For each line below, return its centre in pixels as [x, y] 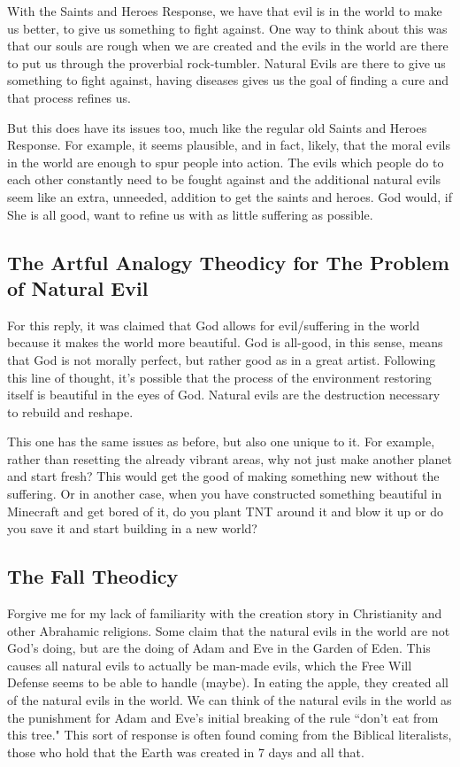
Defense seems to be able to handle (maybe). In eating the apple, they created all [228, 682]
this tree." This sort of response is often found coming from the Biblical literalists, [230, 735]
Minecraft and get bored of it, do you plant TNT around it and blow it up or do [225, 511]
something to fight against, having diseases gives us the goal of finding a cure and [228, 80]
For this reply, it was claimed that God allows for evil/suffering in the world [214, 325]
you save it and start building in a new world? [132, 528]
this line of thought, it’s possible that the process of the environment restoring [219, 377]
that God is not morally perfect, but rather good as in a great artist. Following [222, 359]
